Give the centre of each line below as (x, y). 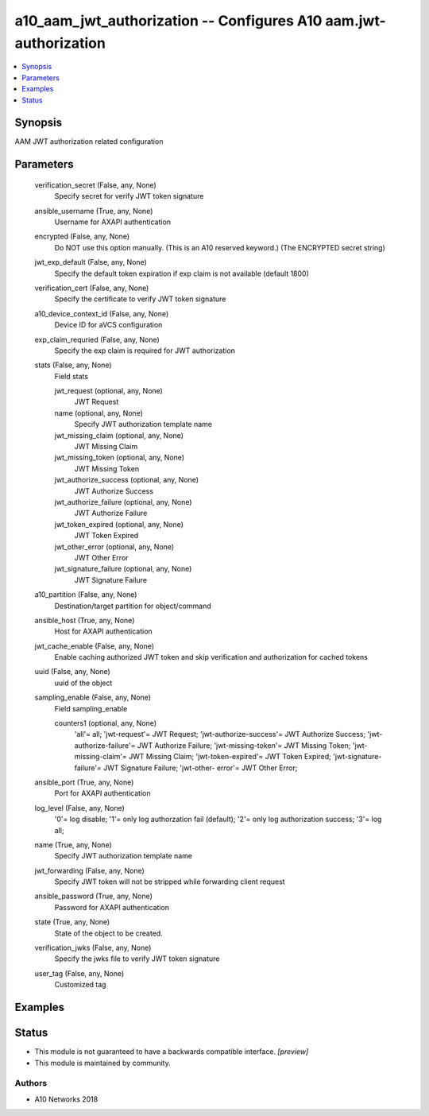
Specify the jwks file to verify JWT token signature (137, 959)
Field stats (71, 376)
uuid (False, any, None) (72, 672)
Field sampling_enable (91, 708)
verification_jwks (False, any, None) (93, 948)
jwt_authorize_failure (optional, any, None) (123, 502)
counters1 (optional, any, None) (106, 723)
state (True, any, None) (72, 922)
